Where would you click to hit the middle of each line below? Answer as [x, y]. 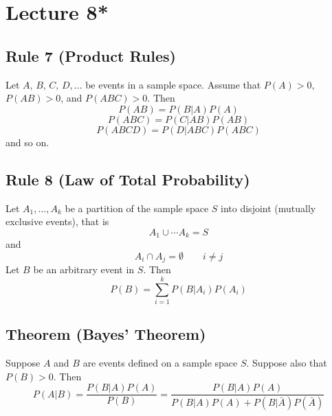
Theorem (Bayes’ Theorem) [106, 334]
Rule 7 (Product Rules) [91, 55]
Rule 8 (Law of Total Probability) [128, 179]
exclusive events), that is [57, 221]
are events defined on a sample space [160, 363]
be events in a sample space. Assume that [173, 84]
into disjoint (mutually [268, 208]
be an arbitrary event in [84, 269]
